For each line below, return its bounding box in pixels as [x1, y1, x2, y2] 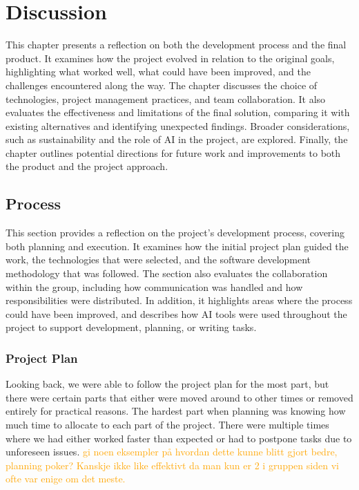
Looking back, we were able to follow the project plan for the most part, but [6, 377, 329, 391]
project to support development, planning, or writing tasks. [6, 320, 257, 334]
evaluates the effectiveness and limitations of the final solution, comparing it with [6, 105, 350, 120]
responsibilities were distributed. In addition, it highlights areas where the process [6, 293, 353, 308]
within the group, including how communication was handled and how [6, 279, 303, 294]
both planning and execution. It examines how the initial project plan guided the [6, 238, 349, 253]
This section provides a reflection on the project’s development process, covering [6, 225, 345, 240]
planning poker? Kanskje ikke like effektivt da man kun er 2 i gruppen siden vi [6, 458, 339, 472]
